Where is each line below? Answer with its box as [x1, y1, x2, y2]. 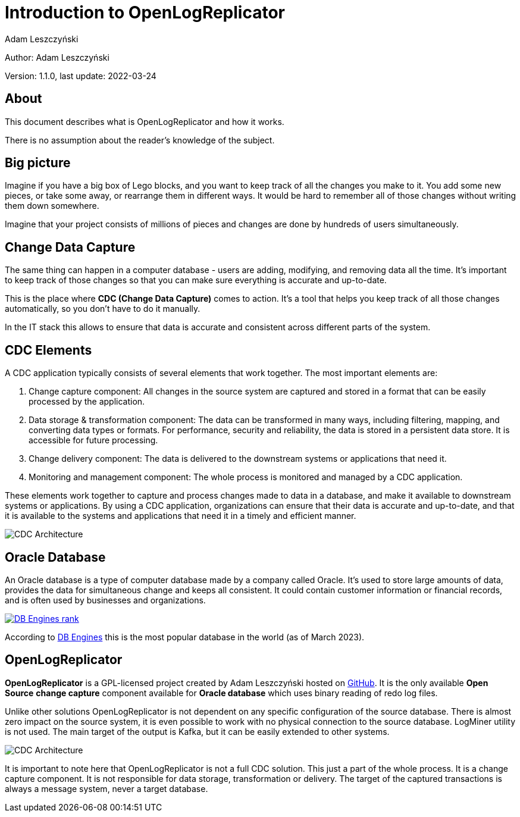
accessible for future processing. [29, 435, 158, 446]
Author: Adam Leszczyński [5, 52, 109, 62]
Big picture [5, 155, 71, 171]
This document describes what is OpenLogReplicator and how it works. [5, 116, 284, 127]
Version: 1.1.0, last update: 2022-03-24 [5, 70, 156, 81]
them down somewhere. [5, 201, 99, 211]
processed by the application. [29, 396, 145, 407]
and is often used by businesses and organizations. [5, 594, 206, 605]
